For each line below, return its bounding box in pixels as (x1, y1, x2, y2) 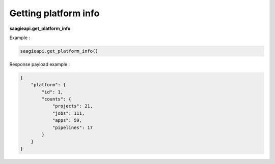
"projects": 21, (52, 103, 93, 109)
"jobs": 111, (52, 110, 85, 116)
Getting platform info (9, 8, 100, 19)
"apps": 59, (52, 117, 82, 123)
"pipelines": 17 (52, 124, 93, 130)
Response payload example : (9, 61, 70, 67)
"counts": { (41, 96, 71, 102)
